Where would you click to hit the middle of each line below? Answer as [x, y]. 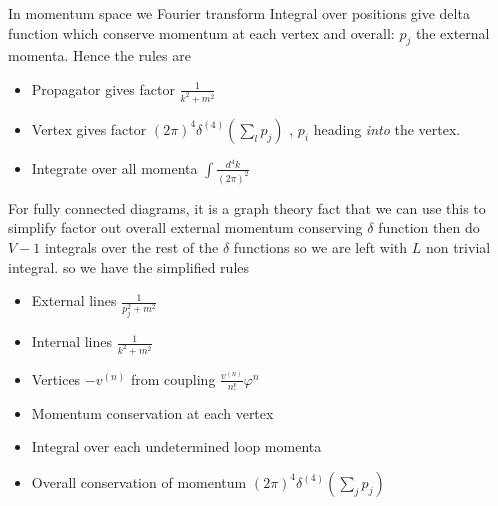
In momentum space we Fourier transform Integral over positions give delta [239, 13]
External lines [74, 300]
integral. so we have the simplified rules [129, 266]
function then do [429, 227]
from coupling [173, 378]
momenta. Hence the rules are [99, 55]
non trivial [458, 247]
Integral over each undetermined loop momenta [176, 446]
